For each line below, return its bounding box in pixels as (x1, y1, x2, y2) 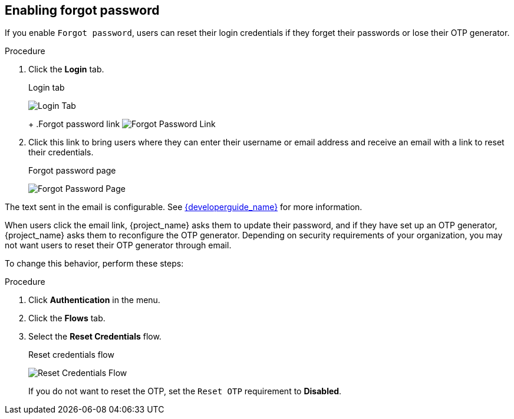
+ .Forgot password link (28, 119, 120, 129)
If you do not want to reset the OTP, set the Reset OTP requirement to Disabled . (28, 386, 342, 397)
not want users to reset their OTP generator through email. (5, 240, 232, 251)
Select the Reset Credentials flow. (28, 331, 162, 342)
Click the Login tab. (28, 64, 104, 75)
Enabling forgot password (5, 3, 160, 18)
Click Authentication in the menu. (28, 295, 160, 305)
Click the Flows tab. (28, 313, 106, 324)
